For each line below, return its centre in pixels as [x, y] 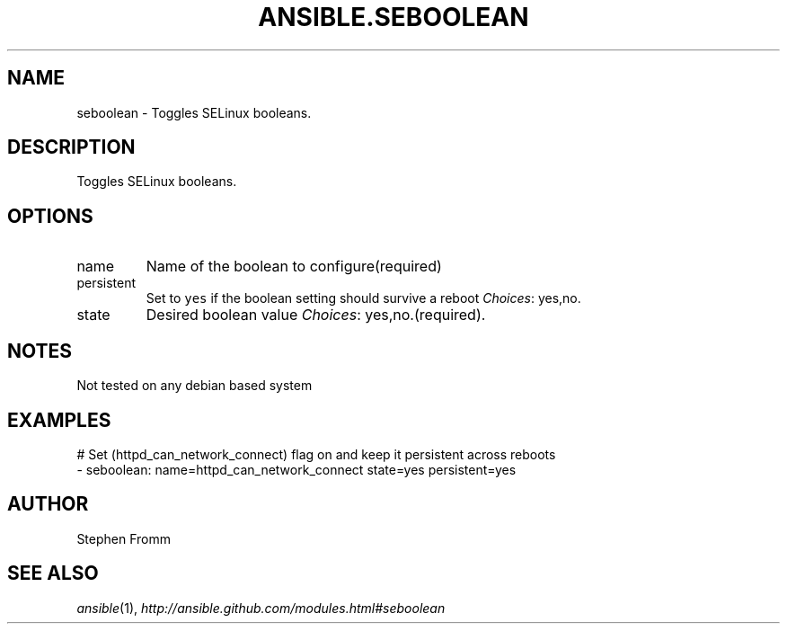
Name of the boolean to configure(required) [294, 267]
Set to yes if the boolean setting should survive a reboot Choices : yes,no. [363, 298]
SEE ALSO [53, 573]
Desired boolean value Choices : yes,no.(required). [316, 315]
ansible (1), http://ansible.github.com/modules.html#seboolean [261, 608]
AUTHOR [48, 504]
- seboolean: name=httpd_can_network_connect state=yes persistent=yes [296, 469]
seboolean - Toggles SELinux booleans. [194, 112]
